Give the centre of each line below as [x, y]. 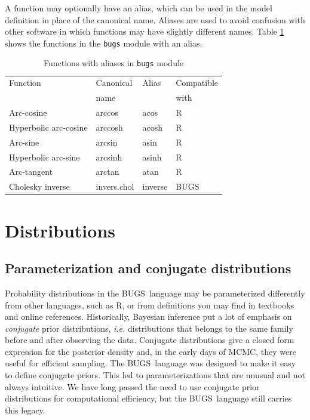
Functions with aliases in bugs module [114, 63]
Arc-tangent [31, 172]
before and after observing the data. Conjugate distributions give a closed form [150, 340]
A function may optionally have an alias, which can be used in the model [139, 8]
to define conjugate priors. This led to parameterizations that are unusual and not [155, 375]
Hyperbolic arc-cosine [48, 127]
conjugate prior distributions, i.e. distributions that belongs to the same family [149, 328]
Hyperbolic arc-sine [44, 157]
